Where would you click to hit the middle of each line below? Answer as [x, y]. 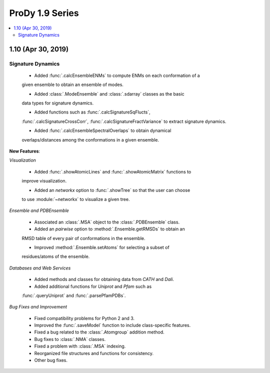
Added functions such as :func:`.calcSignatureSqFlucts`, [92, 112]
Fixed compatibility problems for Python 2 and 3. [84, 318]
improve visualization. [44, 181]
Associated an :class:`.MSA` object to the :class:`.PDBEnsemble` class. [107, 222]
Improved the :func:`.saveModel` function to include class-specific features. [112, 325]
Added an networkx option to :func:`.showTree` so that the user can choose [112, 190]
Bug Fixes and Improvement [38, 307]
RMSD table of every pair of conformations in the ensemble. [83, 238]
